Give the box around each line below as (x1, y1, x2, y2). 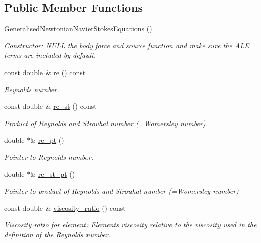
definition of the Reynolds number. (4, 229, 111, 239)
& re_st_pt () (30, 168, 75, 179)
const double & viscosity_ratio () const (4, 202, 126, 213)
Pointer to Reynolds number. (4, 151, 94, 162)
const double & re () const (4, 67, 86, 77)
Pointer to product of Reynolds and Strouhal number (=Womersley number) (4, 186, 239, 196)
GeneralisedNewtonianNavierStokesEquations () (4, 23, 152, 34)
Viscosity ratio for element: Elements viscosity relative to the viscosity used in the (4, 219, 257, 230)
